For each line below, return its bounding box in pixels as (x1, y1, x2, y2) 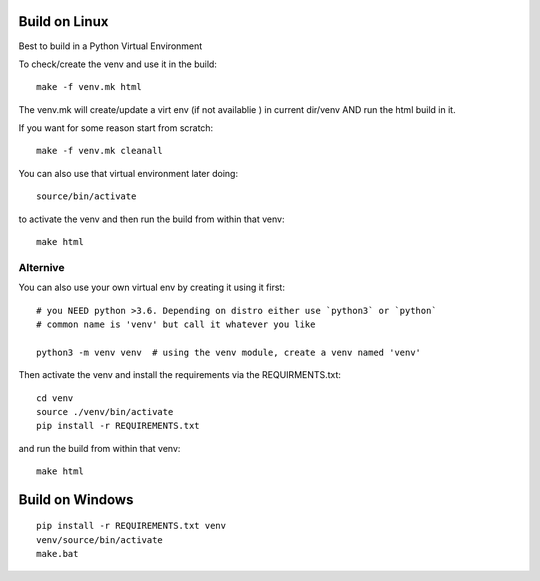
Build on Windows (18, 491, 134, 508)
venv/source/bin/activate (36, 534, 164, 545)
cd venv (36, 392, 74, 404)
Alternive (18, 260, 65, 274)
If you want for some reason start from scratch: (18, 122, 214, 134)
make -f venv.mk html (36, 81, 142, 93)
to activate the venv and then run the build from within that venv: (18, 213, 285, 225)
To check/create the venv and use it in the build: (18, 58, 217, 70)
